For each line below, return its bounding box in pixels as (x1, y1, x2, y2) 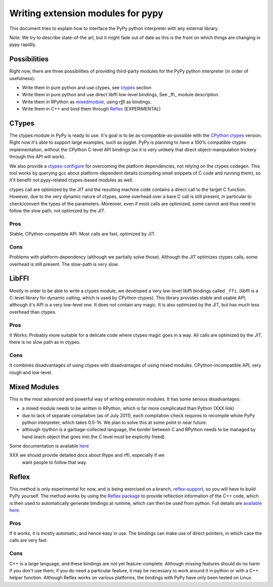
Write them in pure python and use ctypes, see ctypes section (22, 85, 152, 91)
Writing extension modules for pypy (9, 8, 164, 19)
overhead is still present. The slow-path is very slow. (9, 261, 119, 267)
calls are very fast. (9, 537, 48, 543)
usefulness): (9, 75, 35, 81)
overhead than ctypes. (9, 309, 57, 315)
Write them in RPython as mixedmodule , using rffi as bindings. (22, 99, 152, 105)
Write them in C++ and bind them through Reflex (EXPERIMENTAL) (22, 106, 161, 112)
